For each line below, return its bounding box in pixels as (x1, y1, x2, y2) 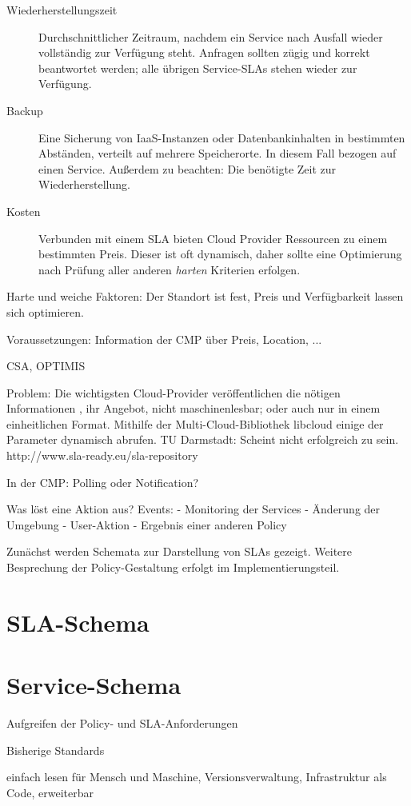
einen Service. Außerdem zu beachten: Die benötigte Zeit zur (38, 160, 337, 177)
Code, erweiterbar (6, 784, 94, 800)
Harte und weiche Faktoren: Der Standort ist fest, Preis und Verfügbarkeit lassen (6, 288, 404, 305)
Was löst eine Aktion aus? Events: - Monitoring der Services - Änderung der (6, 501, 381, 517)
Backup (6, 102, 43, 118)
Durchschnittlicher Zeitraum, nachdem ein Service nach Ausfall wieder (38, 28, 383, 45)
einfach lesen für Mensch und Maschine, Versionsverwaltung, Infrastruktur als (6, 768, 387, 785)
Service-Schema (6, 668, 182, 701)
